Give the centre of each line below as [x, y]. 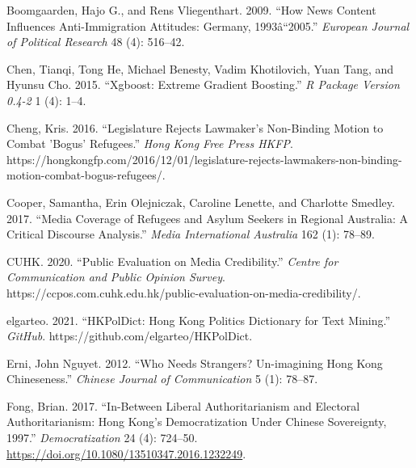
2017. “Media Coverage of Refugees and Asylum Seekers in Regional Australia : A [208, 218]
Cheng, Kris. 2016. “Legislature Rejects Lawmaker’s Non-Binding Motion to [195, 127]
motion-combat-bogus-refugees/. [86, 175]
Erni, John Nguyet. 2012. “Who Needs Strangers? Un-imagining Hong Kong [195, 363]
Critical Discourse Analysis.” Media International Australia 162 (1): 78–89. [191, 234]
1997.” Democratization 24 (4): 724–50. [102, 438]
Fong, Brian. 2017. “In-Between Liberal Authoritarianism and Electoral [183, 405]
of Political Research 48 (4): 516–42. [96, 42]
